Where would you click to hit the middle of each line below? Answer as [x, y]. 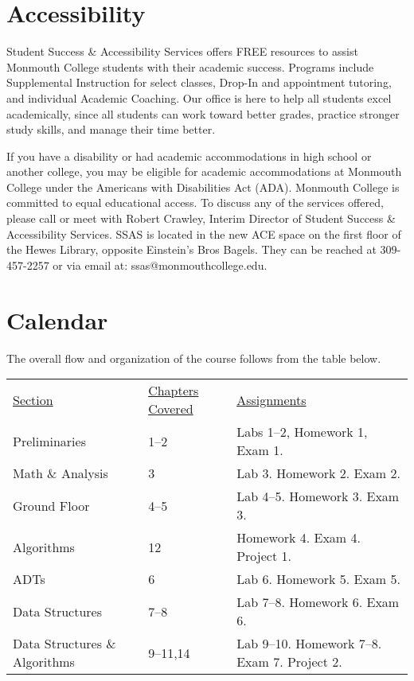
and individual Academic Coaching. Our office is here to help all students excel [199, 97]
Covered [171, 409]
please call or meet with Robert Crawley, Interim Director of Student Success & [201, 218]
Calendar [57, 319]
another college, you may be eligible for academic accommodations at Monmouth [204, 171]
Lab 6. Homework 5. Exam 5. [318, 579]
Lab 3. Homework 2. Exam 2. [318, 473]
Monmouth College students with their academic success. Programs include [190, 66]
